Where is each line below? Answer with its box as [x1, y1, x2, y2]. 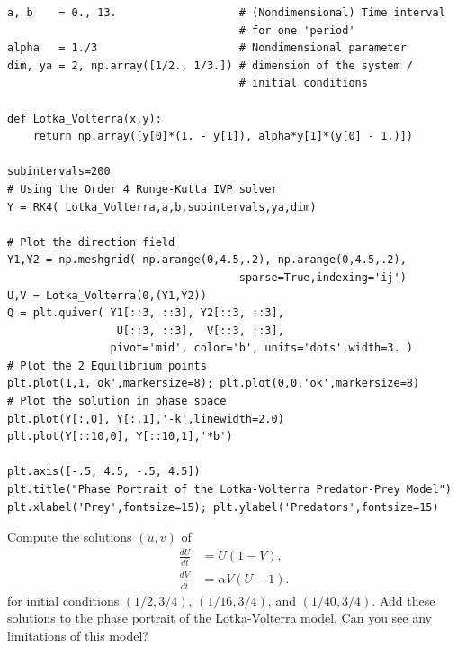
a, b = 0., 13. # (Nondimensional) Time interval [7, 6, 445, 19]
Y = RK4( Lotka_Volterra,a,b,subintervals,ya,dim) [7, 200, 317, 214]
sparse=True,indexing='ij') [238, 270, 407, 284]
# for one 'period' [238, 23, 355, 37]
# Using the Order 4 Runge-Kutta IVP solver [7, 182, 278, 196]
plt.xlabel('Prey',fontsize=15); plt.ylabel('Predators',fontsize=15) [7, 500, 439, 514]
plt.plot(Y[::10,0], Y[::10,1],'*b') [7, 430, 233, 443]
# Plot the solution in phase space [7, 395, 227, 408]
